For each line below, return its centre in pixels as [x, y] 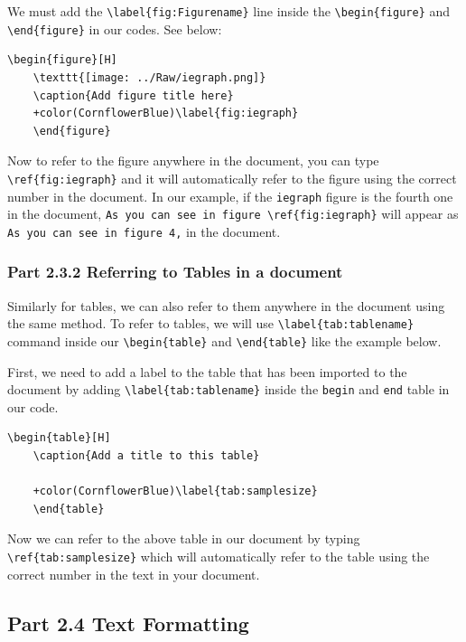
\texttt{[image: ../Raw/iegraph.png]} [149, 77]
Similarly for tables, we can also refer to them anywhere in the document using [226, 305]
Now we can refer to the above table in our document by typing [184, 538]
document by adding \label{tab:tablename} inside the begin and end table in [228, 389]
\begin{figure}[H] [62, 60]
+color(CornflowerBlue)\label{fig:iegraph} [166, 113]
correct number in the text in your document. [134, 574]
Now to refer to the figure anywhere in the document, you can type [193, 160]
